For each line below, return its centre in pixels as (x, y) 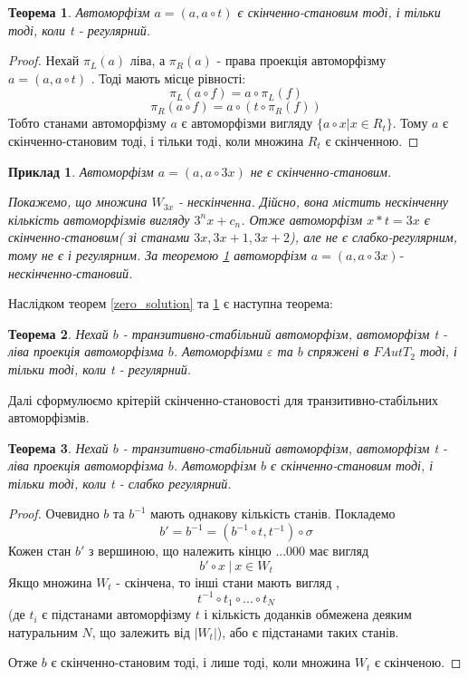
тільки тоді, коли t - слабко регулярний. (120, 483)
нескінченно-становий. (71, 272)
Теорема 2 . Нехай (58, 333)
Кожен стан (40, 551)
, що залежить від (141, 631)
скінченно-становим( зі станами (99, 237)
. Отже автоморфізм (302, 219)
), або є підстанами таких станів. (308, 631)
